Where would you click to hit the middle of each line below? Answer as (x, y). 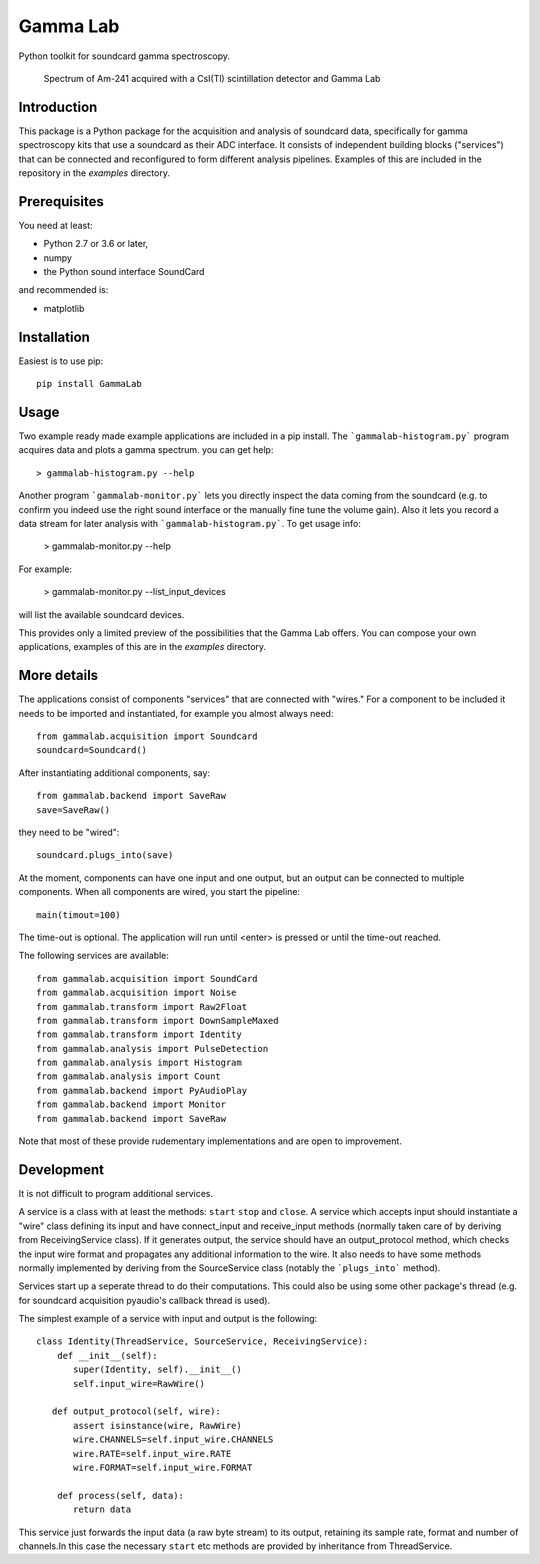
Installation (54, 336)
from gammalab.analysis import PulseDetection (152, 1048)
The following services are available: (94, 956)
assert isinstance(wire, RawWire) (157, 1425)
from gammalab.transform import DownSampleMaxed (157, 1020)
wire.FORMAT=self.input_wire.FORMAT (163, 1467)
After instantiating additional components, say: (114, 772)
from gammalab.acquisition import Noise (136, 993)
